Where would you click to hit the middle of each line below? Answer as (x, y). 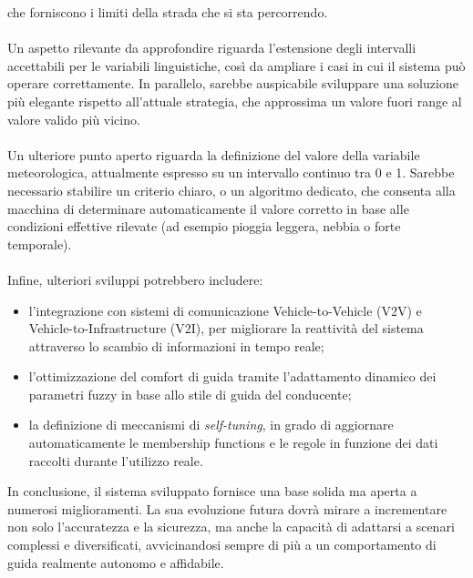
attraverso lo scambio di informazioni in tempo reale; (176, 345)
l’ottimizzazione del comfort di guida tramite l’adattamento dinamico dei (232, 376)
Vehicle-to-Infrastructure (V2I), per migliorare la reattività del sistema (226, 328)
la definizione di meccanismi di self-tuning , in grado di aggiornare (211, 425)
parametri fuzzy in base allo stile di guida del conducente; (190, 394)
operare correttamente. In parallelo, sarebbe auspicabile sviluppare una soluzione (233, 83)
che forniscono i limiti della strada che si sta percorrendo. (168, 12)
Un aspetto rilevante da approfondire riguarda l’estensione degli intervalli (212, 48)
